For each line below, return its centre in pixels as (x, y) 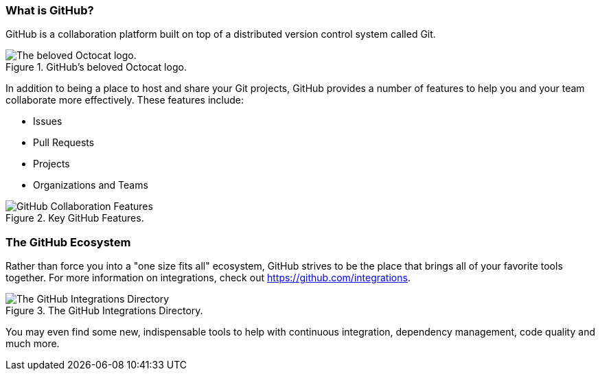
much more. (33, 344)
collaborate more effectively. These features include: (125, 100)
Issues (48, 121)
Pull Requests (64, 143)
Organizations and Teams (91, 185)
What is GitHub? (50, 10)
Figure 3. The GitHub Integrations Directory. (104, 311)
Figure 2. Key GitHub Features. (75, 218)
